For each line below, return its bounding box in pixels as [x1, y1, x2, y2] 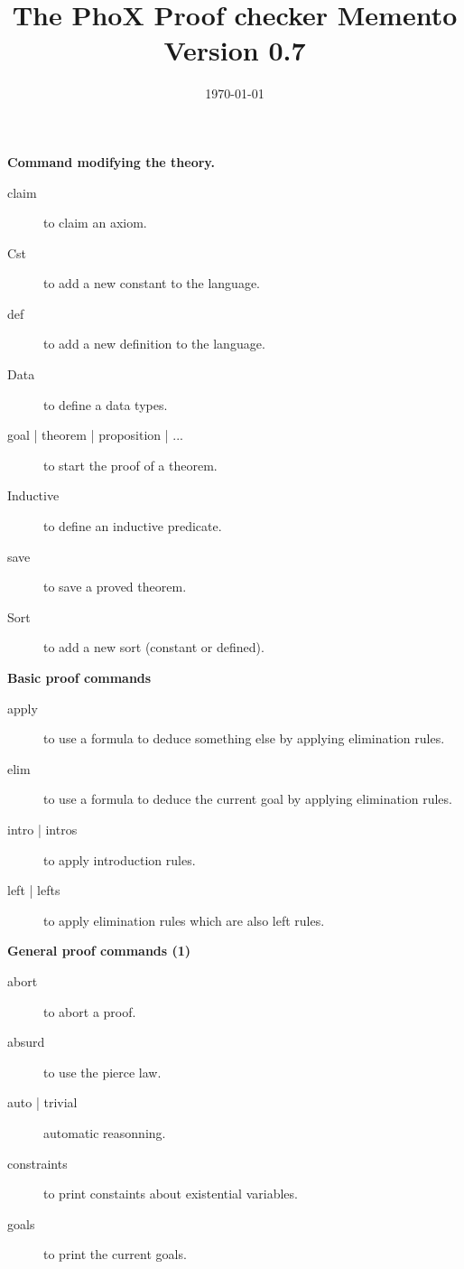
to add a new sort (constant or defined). [43, 638, 264, 657]
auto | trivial [7, 1093, 78, 1112]
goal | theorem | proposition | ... [7, 425, 184, 444]
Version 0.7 [163, 32, 306, 69]
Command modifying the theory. [7, 152, 215, 171]
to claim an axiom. [43, 213, 147, 232]
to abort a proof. [43, 1002, 136, 1021]
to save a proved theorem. [43, 577, 187, 596]
